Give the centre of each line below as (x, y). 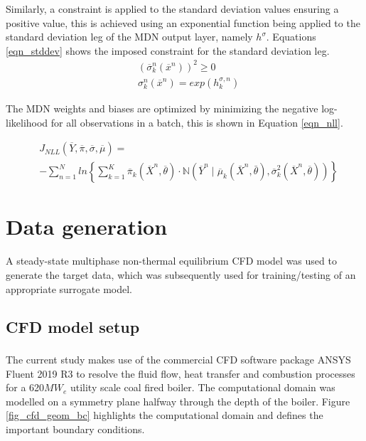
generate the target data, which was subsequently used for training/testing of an (181, 274)
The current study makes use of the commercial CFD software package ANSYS (178, 359)
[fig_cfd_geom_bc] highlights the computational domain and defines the (165, 415)
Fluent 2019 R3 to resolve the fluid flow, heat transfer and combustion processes (181, 373)
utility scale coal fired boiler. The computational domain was (203, 387)
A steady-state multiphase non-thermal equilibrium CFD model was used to (171, 261)
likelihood (27, 122)
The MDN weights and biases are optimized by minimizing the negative (162, 108)
